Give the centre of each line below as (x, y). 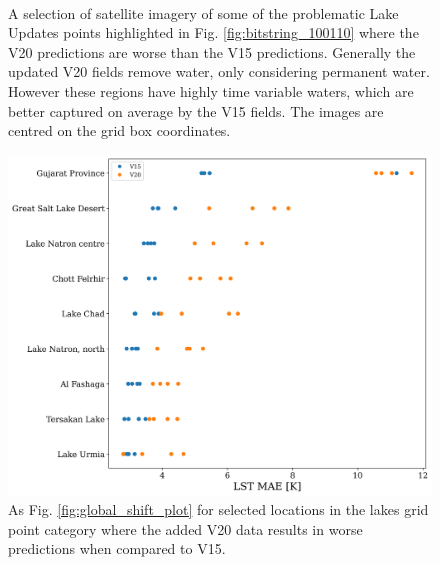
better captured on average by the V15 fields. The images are (196, 110)
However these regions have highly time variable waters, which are (211, 90)
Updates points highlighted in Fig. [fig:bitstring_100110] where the (213, 32)
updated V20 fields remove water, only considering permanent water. (219, 71)
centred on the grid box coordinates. (119, 130)
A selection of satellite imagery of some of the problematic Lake (203, 12)
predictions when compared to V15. (117, 548)
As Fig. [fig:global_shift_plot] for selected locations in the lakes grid (218, 509)
